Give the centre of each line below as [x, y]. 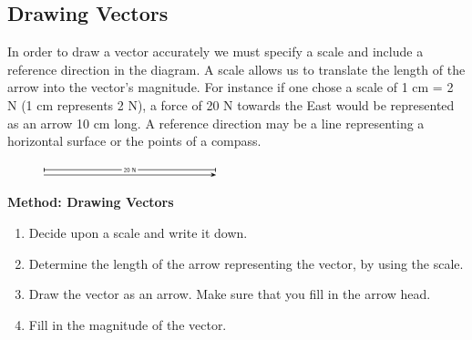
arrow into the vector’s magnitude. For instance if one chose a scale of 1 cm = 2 [231, 87]
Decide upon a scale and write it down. [138, 232]
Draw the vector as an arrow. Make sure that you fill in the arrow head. [230, 294]
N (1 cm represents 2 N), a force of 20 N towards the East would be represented [231, 104]
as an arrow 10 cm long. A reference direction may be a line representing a [216, 123]
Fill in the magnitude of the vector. [128, 324]
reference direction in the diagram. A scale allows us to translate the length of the [236, 69]
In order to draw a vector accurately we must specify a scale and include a [215, 52]
